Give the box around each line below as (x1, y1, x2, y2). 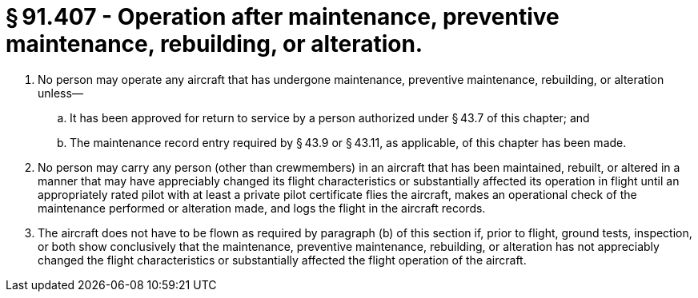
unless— (38, 85, 83, 100)
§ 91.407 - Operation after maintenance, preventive (6, 3, 560, 30)
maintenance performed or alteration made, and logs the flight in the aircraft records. (38, 201, 486, 215)
